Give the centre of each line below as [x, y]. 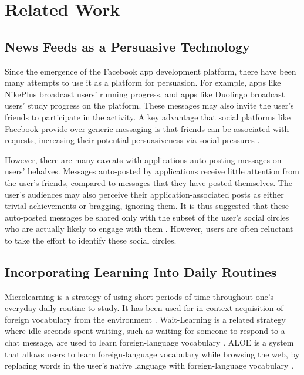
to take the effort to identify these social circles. [91, 240]
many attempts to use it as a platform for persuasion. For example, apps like [143, 82]
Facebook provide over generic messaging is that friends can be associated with [147, 128]
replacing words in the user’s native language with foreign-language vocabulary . [149, 365]
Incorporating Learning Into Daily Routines [141, 271]
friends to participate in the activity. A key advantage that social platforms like [148, 116]
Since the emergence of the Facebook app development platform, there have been [151, 71]
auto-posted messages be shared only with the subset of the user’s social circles [147, 217]
